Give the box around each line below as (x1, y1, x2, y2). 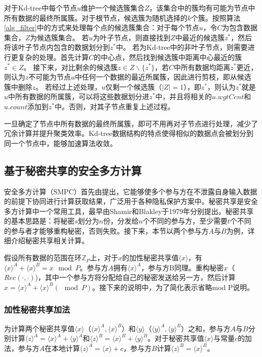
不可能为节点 (28, 72, 71, 82)
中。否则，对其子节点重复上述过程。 (54, 101, 175, 111)
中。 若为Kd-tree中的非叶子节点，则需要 (116, 42, 248, 52)
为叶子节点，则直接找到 (93, 32, 171, 42)
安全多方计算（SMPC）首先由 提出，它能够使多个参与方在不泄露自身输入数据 (4, 186, 257, 196)
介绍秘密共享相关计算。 (11, 235, 89, 246)
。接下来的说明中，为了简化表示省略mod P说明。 (92, 281, 254, 292)
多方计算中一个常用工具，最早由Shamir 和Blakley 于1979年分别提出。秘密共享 (4, 205, 254, 216)
